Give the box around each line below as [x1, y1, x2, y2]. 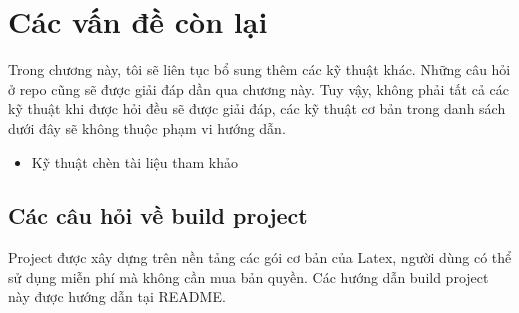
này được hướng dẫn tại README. [8, 286, 226, 307]
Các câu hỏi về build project [8, 200, 308, 231]
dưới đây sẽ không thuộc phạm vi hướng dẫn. [8, 117, 286, 138]
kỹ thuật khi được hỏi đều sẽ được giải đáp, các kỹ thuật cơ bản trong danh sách [8, 98, 506, 119]
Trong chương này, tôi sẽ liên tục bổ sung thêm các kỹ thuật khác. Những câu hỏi [8, 59, 511, 80]
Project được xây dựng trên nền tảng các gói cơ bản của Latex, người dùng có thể [8, 247, 512, 268]
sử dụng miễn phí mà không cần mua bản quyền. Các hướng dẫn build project [8, 266, 489, 287]
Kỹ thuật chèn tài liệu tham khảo [31, 151, 238, 172]
